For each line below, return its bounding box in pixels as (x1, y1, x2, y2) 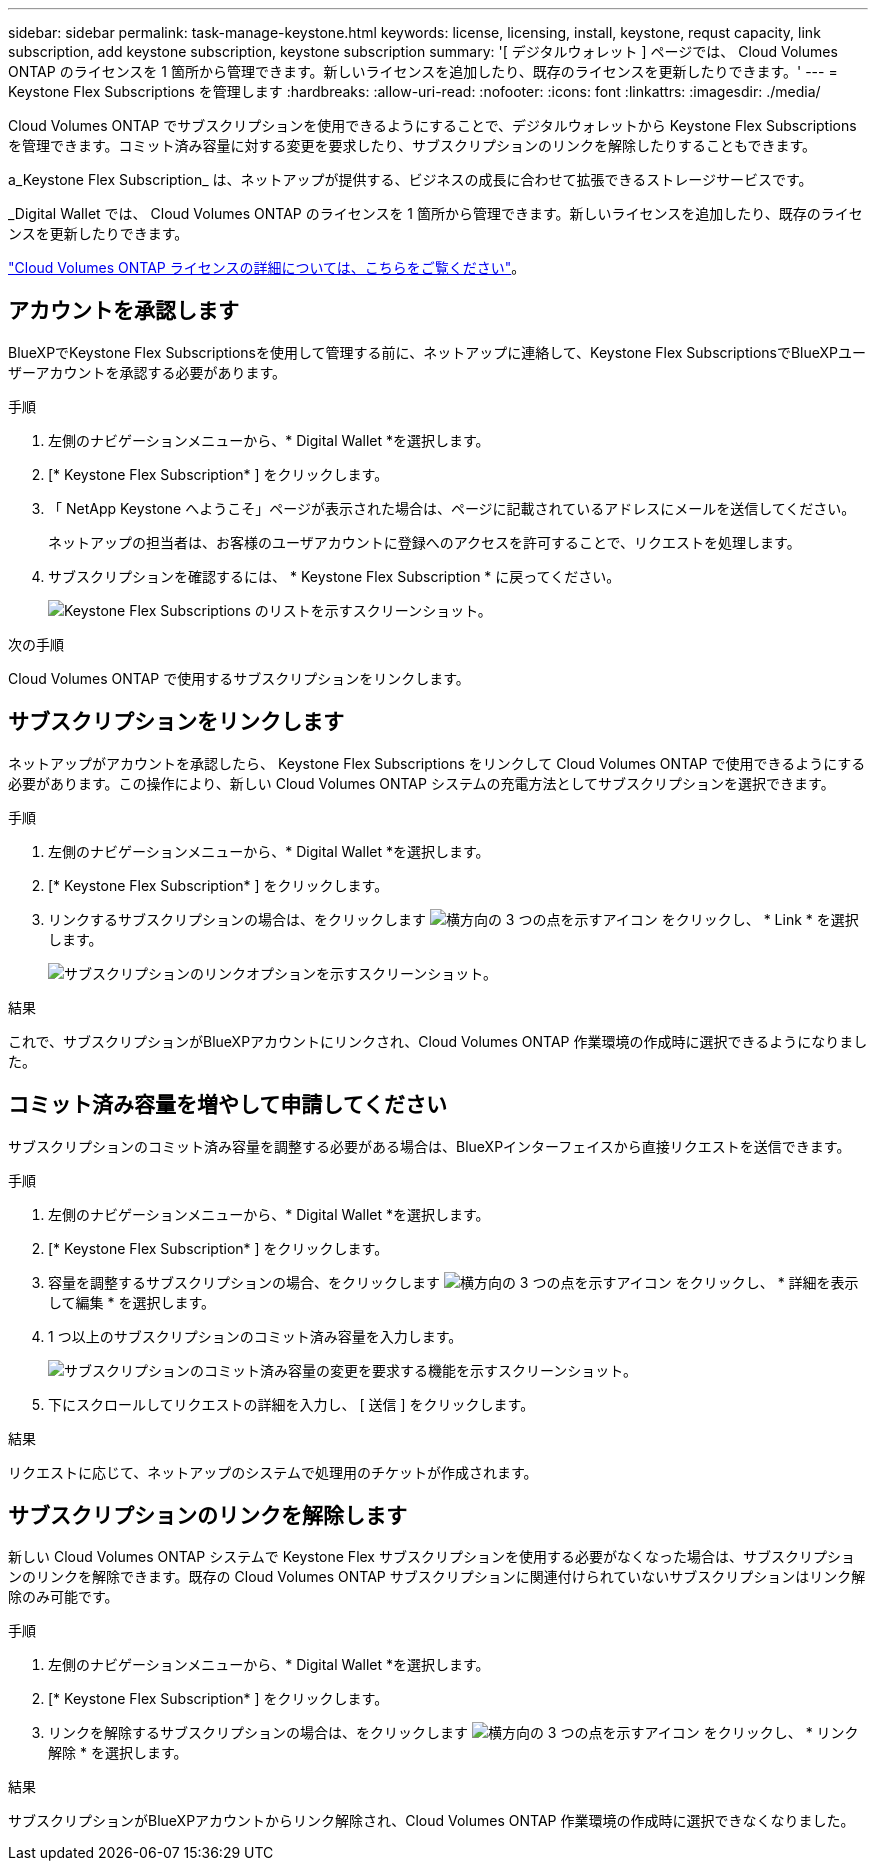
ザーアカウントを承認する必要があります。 (8, 363, 287, 381)
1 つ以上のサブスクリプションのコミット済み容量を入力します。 (48, 1327, 463, 1345)
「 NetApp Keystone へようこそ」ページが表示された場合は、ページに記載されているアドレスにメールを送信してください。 (48, 499, 856, 517)
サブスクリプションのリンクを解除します (8, 1502, 407, 1528)
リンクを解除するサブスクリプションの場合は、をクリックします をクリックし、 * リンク (48, 1724, 859, 1742)
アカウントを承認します (8, 298, 239, 324)
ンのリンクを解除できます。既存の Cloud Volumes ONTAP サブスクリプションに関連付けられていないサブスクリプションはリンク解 (8, 1568, 866, 1586)
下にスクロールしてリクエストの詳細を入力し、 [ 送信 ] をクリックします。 (48, 1395, 535, 1413)
